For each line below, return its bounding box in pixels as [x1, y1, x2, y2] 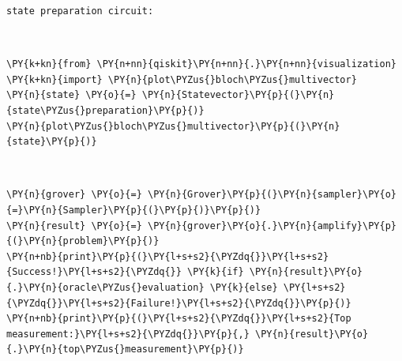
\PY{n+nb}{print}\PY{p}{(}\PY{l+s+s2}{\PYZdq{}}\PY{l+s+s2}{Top [6, 313, 351, 325]
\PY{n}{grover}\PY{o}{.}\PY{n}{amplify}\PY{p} [147, 220, 396, 231]
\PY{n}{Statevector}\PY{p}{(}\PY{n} [141, 89, 335, 101]
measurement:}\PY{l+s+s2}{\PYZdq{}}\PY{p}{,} [6, 328, 250, 340]
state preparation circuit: [6, 6, 154, 17]
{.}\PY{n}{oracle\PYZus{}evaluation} [6, 281, 205, 293]
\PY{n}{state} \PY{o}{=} [6, 89, 137, 101]
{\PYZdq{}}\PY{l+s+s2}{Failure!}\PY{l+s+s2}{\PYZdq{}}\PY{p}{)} [6, 297, 351, 309]
